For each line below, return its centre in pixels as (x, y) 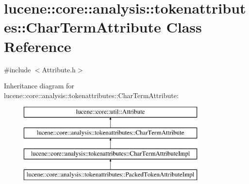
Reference (38, 46)
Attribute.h (59, 69)
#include (17, 69)
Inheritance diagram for (39, 86)
